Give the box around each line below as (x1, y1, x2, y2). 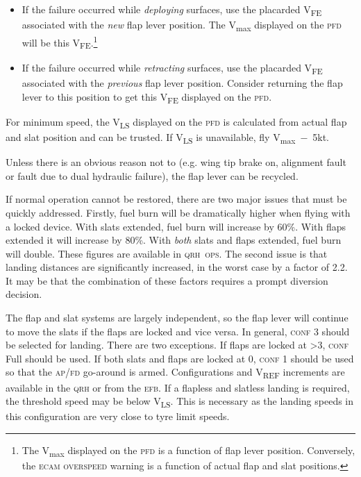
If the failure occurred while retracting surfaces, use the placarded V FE (22, 60, 323, 76)
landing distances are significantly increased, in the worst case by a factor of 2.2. (6, 260, 348, 274)
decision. (6, 287, 42, 301)
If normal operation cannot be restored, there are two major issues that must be (6, 192, 347, 206)
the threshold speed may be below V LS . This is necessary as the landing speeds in (6, 394, 354, 410)
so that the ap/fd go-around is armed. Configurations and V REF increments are (6, 365, 345, 381)
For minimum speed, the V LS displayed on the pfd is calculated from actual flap (6, 114, 347, 131)
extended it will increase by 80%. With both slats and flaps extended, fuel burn (6, 233, 342, 247)
